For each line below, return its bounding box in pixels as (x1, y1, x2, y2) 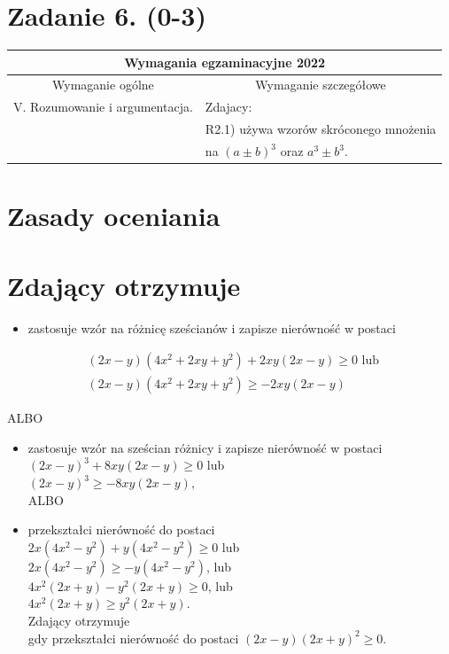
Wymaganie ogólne (52, 75, 154, 94)
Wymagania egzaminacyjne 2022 (124, 52, 326, 71)
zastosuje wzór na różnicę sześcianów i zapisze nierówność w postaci (27, 318, 396, 337)
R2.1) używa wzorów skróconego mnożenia (205, 120, 437, 138)
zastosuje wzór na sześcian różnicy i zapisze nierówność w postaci (27, 438, 383, 456)
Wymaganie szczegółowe (255, 75, 386, 94)
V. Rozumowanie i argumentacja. (13, 97, 193, 116)
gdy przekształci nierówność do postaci (27, 628, 239, 647)
